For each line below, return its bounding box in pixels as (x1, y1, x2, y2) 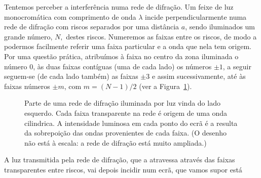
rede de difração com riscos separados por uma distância (4, 21, 179, 32)
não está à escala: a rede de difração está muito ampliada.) (24, 137, 207, 148)
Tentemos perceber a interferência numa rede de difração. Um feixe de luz (4, 2, 234, 12)
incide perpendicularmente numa (145, 11, 247, 22)
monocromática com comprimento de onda (4, 11, 136, 22)
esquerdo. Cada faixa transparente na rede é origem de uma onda (24, 107, 228, 118)
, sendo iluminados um (185, 21, 255, 32)
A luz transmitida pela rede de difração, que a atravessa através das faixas (4, 154, 235, 165)
